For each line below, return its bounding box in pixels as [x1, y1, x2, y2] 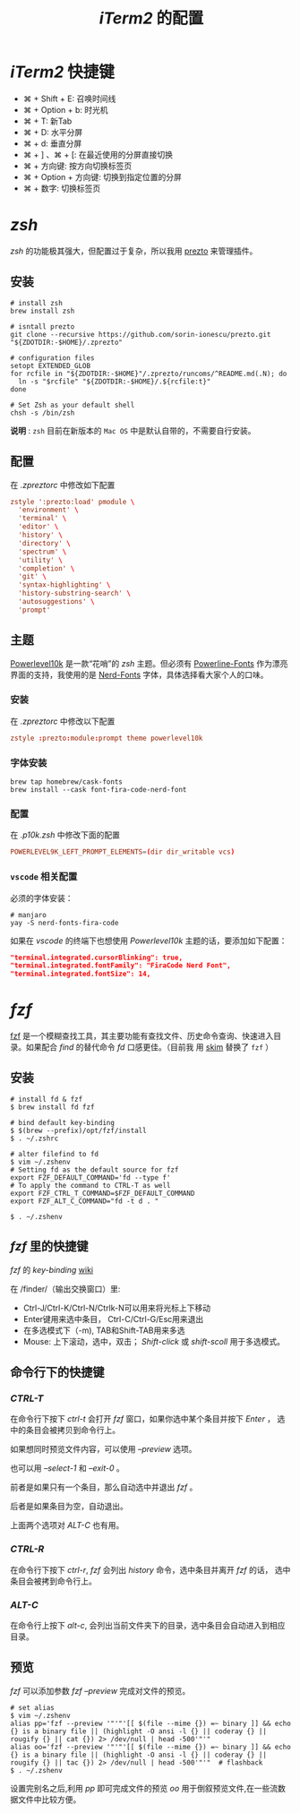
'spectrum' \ [18, 547, 67, 556]
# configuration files [10, 353, 95, 363]
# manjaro [10, 910, 47, 919]
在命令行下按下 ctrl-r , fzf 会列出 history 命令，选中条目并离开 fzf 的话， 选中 [10, 1564, 291, 1575]
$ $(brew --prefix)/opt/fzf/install [10, 1126, 147, 1135]
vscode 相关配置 [10, 871, 78, 883]
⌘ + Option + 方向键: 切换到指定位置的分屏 [22, 171, 182, 182]
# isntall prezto [10, 322, 75, 331]
